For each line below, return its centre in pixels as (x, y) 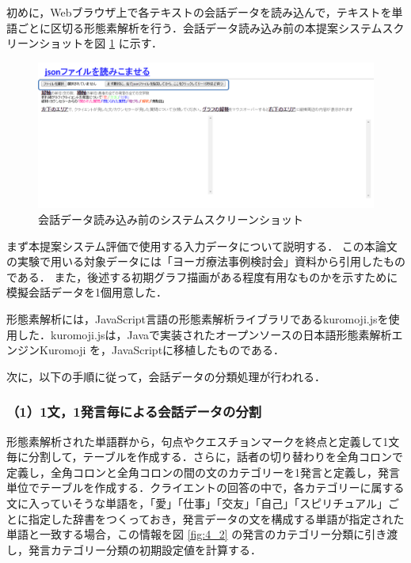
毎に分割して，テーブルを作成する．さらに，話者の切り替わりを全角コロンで (205, 457)
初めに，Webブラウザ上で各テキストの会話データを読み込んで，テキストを (199, 12)
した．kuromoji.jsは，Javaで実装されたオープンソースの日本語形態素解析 (204, 334)
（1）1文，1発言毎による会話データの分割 (134, 412)
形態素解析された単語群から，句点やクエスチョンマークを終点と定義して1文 (203, 441)
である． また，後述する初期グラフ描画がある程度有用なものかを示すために (202, 276)
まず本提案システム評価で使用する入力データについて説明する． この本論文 (202, 246)
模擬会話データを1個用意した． (87, 292)
